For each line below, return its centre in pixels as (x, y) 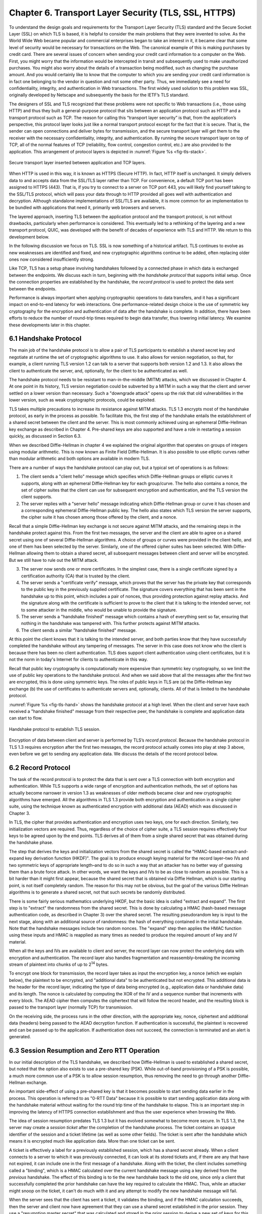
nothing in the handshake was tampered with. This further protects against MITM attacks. (111, 624)
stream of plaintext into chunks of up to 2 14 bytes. (59, 964)
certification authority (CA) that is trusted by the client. (76, 576)
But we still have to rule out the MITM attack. (54, 560)
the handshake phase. (31, 843)
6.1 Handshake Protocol (45, 339)
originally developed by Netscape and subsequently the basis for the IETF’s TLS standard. (99, 95)
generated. (20, 1036)
